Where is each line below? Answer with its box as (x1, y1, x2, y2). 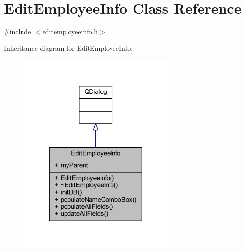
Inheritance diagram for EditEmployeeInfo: (4, 43, 133, 53)
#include (4, 26, 31, 37)
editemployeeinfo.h (42, 26, 98, 37)
